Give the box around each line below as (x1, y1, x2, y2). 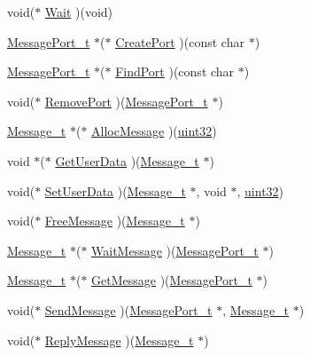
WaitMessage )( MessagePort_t (91, 241, 259, 259)
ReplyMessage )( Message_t (44, 330, 194, 349)
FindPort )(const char (115, 62, 235, 81)
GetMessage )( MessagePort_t (91, 271, 252, 289)
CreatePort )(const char (115, 32, 244, 51)
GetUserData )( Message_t (55, 151, 199, 170)
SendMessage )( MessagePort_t (44, 300, 213, 319)
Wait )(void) (44, 3, 113, 20)
